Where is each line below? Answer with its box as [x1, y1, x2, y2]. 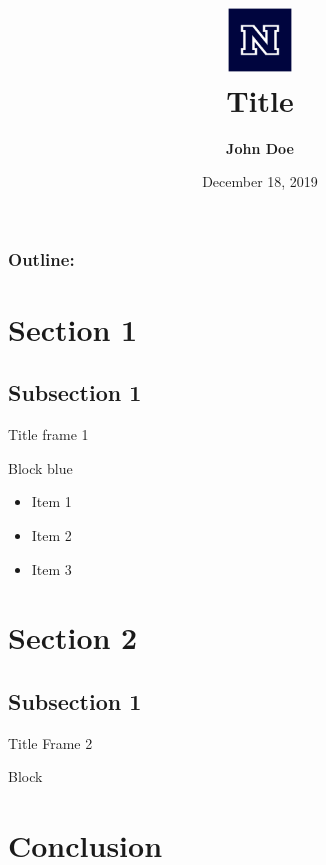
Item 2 [31, 525, 72, 546]
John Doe [226, 137, 294, 158]
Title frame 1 [8, 424, 89, 445]
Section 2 [8, 617, 138, 658]
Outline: [8, 246, 75, 271]
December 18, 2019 [202, 171, 318, 192]
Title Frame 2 [8, 732, 93, 753]
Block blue [8, 457, 73, 478]
